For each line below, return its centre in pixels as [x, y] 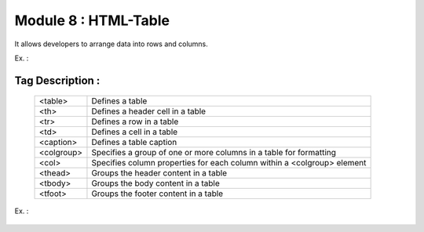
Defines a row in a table [135, 121]
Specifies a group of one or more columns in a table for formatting [214, 153]
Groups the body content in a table [155, 183]
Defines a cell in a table [135, 132]
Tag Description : [57, 80]
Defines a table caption [134, 143]
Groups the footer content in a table [157, 194]
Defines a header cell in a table [149, 111]
